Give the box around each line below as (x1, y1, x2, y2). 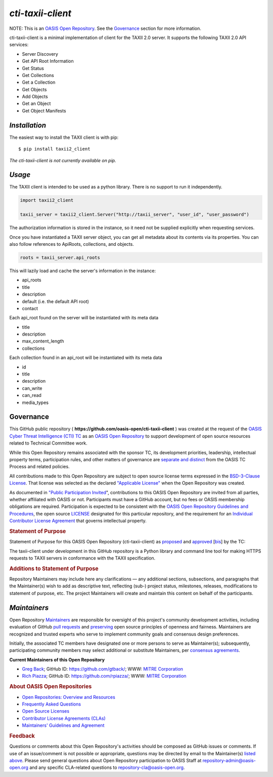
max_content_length (22, 338, 64, 344)
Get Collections (22, 72, 54, 78)
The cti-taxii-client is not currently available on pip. (9, 157, 116, 163)
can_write (22, 385, 42, 391)
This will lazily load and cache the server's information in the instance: (9, 268, 156, 274)
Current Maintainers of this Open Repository (9, 656, 105, 662)
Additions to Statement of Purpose (9, 565, 99, 572)
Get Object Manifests (22, 107, 66, 114)
